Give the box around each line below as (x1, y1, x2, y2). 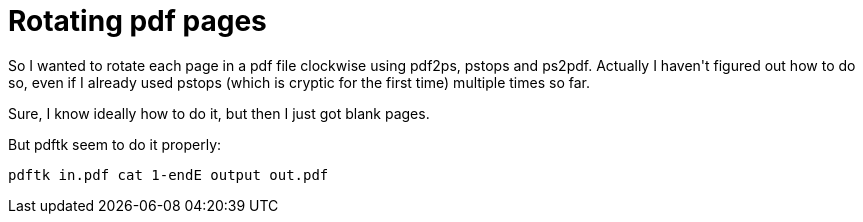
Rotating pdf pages (8, 4, 267, 38)
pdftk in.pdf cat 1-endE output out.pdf (8, 166, 329, 183)
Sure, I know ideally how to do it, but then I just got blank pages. (8, 104, 430, 122)
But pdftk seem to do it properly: (8, 135, 222, 153)
